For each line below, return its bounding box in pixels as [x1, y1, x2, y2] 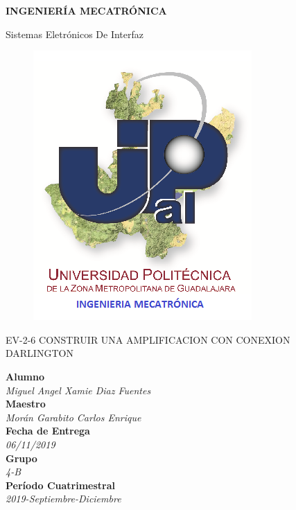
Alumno [6, 369, 44, 383]
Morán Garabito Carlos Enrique [6, 410, 141, 424]
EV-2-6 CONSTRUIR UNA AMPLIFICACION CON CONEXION [6, 332, 290, 346]
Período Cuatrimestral [6, 477, 115, 492]
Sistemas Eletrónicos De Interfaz [6, 26, 144, 41]
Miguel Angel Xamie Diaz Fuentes [6, 382, 151, 397]
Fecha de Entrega [6, 423, 90, 438]
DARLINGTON [6, 346, 73, 360]
